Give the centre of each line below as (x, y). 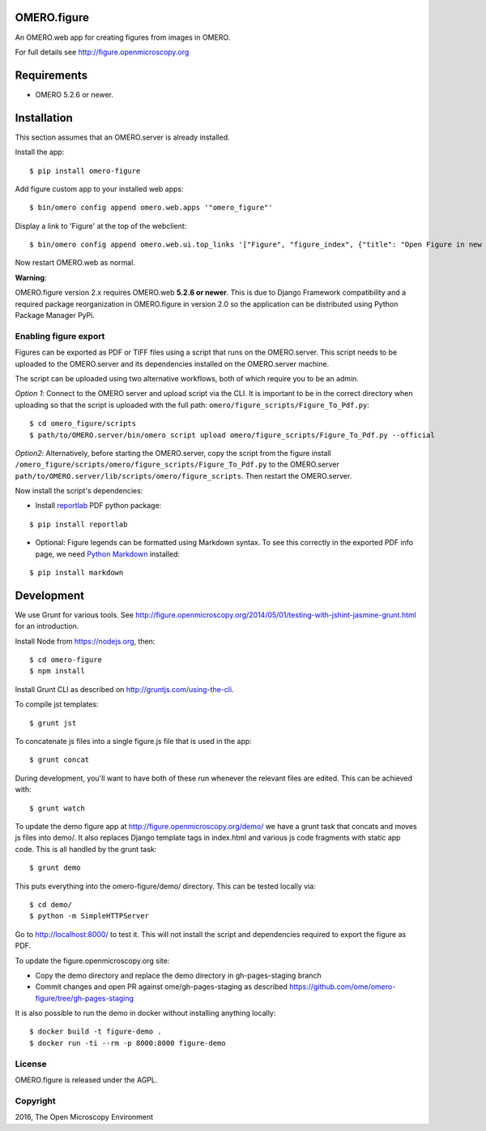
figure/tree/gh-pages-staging (84, 998)
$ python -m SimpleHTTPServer (90, 916)
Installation (44, 118)
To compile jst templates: (57, 704)
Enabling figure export (60, 336)
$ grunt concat (60, 760)
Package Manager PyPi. (55, 316)
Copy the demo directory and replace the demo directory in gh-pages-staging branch (178, 975)
